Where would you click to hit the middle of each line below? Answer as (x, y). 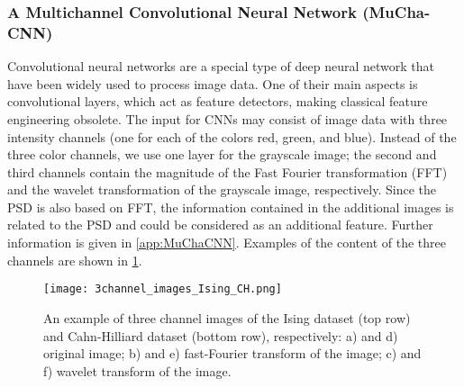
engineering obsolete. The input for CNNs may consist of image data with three (227, 118)
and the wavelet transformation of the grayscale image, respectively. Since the (222, 189)
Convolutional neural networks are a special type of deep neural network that (221, 66)
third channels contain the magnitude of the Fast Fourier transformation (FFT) (227, 171)
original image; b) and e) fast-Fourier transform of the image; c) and (232, 353)
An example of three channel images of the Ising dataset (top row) (227, 317)
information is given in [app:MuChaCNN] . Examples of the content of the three (227, 243)
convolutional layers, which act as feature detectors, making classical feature (218, 101)
